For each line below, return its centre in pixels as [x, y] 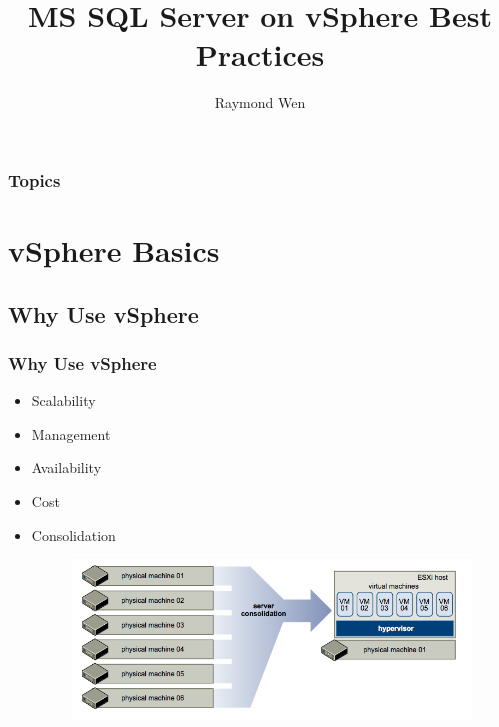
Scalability [63, 400]
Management [71, 433]
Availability [66, 467]
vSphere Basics [114, 250]
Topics [34, 179]
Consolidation [73, 534]
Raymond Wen [260, 102]
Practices [260, 54]
